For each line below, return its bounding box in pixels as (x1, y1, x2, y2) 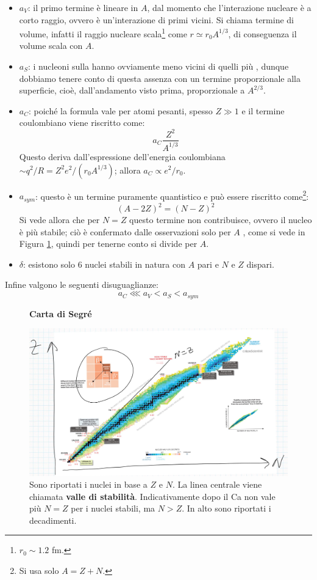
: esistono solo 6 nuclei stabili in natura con (23, 257, 185, 270)
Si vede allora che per (19, 213, 100, 226)
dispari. (246, 257, 274, 270)
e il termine (241, 104, 285, 117)
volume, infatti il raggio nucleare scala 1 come (19, 26, 187, 40)
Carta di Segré (29, 307, 92, 320)
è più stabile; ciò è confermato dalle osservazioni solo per (19, 225, 231, 238)
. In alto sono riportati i (182, 502, 271, 515)
